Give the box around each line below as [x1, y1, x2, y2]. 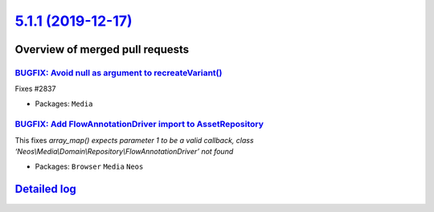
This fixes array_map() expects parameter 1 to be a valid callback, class [14, 135, 254, 145]
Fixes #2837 [14, 84, 56, 94]
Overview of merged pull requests [14, 43, 190, 56]
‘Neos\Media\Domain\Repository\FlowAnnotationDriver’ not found [14, 147, 234, 157]
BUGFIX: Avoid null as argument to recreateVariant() [14, 67, 223, 78]
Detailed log [14, 182, 76, 196]
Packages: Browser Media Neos [35, 161, 144, 171]
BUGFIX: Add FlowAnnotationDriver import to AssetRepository [14, 119, 264, 130]
